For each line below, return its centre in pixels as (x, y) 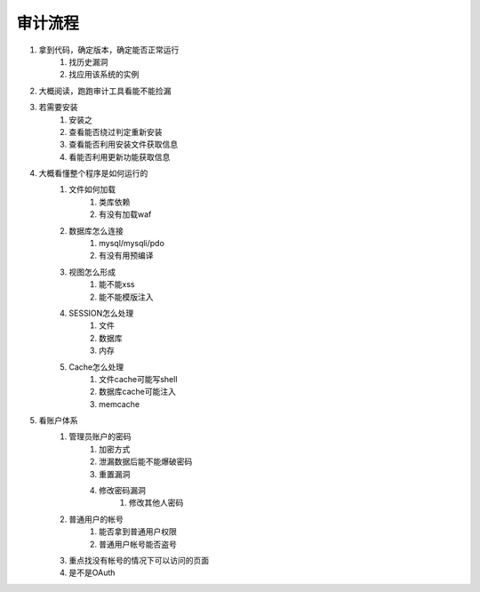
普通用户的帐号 (96, 519)
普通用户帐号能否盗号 (138, 544)
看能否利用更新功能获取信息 (120, 156)
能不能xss (117, 284)
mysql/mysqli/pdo (132, 244)
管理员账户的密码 (100, 436)
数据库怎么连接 (96, 230)
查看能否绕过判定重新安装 (116, 132)
